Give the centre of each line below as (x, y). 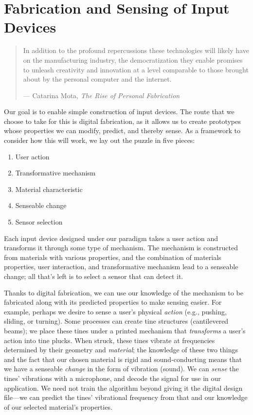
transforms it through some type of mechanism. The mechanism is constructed (121, 248)
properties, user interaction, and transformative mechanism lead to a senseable (121, 267)
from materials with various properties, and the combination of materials (113, 257)
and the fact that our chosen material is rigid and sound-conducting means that (123, 359)
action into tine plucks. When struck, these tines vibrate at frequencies (109, 340)
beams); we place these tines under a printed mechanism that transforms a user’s (125, 330)
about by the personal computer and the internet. (97, 79)
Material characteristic (49, 189)
